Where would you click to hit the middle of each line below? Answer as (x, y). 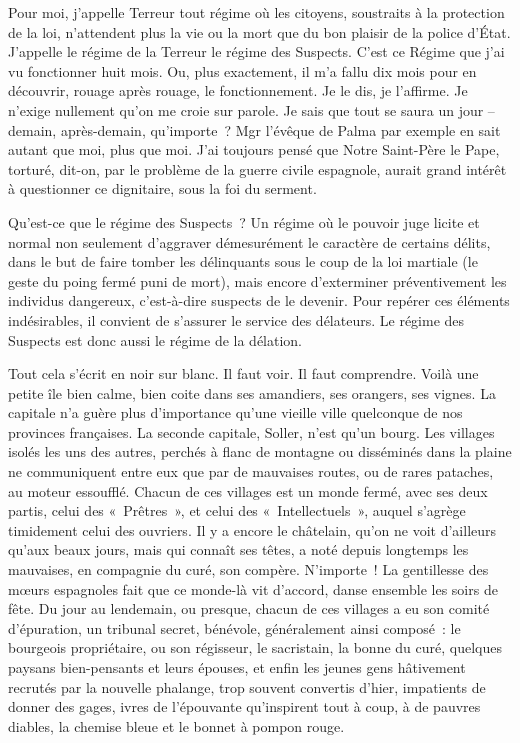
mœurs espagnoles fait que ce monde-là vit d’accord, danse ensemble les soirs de (253, 588)
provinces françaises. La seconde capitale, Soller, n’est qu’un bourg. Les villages (251, 431)
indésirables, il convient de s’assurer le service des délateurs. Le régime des (236, 319)
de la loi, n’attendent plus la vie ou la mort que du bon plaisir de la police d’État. (259, 31)
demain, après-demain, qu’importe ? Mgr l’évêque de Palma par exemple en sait (254, 129)
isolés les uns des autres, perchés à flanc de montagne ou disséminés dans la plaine (260, 451)
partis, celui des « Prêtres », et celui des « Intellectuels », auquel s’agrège (237, 510)
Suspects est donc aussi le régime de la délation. (155, 339)
